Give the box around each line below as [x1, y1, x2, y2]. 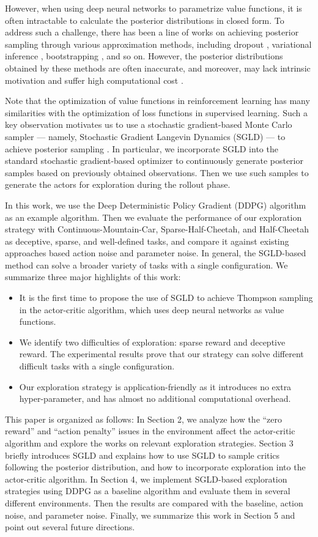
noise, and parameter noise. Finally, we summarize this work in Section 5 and [5, 508, 295, 521]
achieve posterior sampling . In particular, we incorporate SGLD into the [5, 142, 278, 155]
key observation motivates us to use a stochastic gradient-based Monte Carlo [5, 118, 292, 131]
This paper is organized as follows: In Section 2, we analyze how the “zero [5, 412, 283, 425]
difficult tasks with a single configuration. [19, 360, 175, 372]
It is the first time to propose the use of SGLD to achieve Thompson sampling [19, 291, 313, 304]
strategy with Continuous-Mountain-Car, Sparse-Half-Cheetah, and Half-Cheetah [5, 223, 309, 235]
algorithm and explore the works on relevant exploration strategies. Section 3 [5, 437, 294, 449]
